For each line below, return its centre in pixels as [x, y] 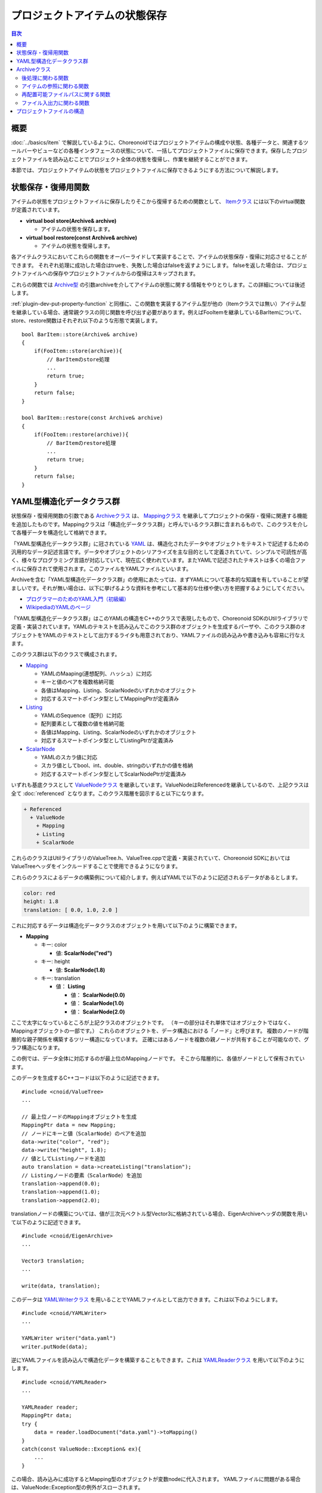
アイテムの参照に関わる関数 [55, 86]
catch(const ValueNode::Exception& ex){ [81, 1449]
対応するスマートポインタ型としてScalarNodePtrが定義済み [114, 774]
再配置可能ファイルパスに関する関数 [66, 94]
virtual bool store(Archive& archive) [71, 220]
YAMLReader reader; [50, 1407]
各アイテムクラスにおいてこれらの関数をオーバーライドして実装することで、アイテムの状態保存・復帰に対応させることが [159, 257]
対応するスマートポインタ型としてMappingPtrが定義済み [110, 699]
